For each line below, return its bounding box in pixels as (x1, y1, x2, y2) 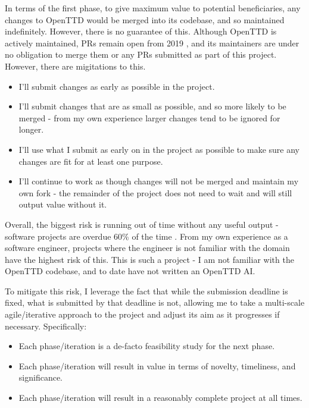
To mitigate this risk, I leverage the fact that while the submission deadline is (5, 284, 288, 297)
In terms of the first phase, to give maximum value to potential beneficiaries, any (5, 2, 301, 14)
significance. (18, 371, 63, 384)
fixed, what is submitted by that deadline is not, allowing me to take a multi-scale (5, 296, 305, 309)
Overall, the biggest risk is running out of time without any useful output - (5, 218, 279, 230)
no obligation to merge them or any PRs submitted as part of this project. (5, 48, 277, 61)
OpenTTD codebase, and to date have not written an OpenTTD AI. (5, 265, 255, 277)
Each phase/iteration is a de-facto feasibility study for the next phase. (18, 340, 275, 352)
